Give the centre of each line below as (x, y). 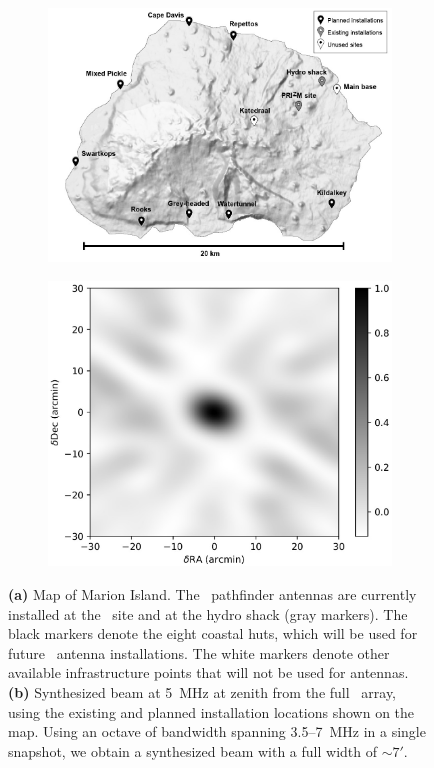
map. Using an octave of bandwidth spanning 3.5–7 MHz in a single (217, 731)
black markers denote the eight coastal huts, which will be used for (213, 633)
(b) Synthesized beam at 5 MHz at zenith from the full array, (202, 692)
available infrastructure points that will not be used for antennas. (208, 672)
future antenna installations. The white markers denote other (199, 652)
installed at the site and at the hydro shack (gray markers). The (208, 613)
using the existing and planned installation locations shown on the (211, 711)
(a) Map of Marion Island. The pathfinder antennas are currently (212, 594)
